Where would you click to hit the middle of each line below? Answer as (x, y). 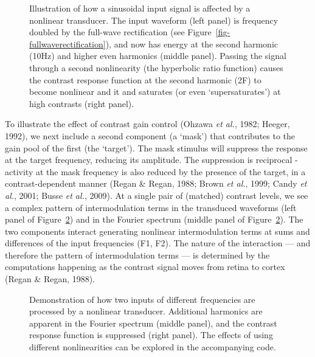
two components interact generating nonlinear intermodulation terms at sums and (157, 231)
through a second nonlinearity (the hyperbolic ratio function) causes (156, 67)
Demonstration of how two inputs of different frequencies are (142, 299)
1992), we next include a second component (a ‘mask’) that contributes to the (150, 135)
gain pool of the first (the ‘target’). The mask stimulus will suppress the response (156, 147)
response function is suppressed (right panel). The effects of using (151, 335)
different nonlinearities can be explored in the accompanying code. (153, 347)
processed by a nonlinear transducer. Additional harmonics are (146, 311)
